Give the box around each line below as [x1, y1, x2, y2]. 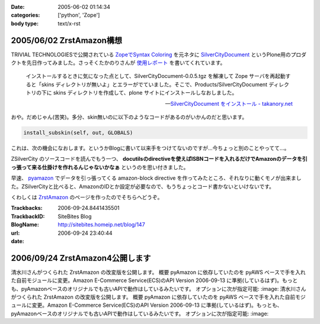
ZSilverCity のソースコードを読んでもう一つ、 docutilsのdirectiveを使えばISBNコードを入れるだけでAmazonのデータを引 [11, 155, 308, 163]
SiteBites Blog [57, 213, 92, 220]
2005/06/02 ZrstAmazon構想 [11, 35, 123, 46]
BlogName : [11, 221, 40, 228]
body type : [11, 20, 39, 27]
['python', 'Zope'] [57, 12, 100, 19]
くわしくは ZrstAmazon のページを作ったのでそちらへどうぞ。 [11, 193, 163, 200]
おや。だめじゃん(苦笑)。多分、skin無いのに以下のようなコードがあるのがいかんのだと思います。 [11, 114, 248, 121]
